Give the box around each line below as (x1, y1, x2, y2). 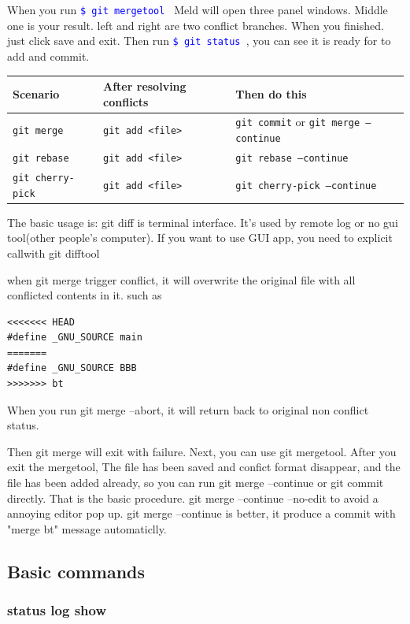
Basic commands (7, 559, 146, 583)
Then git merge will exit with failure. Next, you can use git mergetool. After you (7, 443, 397, 459)
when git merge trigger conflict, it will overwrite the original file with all (7, 271, 356, 288)
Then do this (235, 85, 307, 102)
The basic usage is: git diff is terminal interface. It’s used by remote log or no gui (7, 214, 398, 230)
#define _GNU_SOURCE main (7, 332, 142, 344)
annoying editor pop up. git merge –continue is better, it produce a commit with (7, 505, 396, 522)
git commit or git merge (235, 113, 360, 130)
